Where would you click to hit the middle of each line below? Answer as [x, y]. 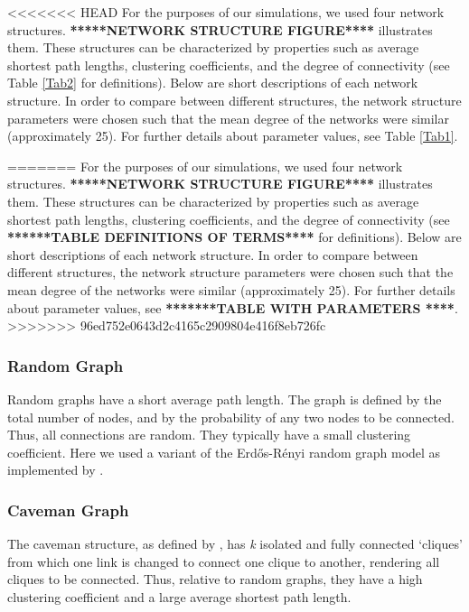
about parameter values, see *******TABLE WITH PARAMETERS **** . [233, 307]
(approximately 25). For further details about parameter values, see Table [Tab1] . [233, 136]
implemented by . [56, 470]
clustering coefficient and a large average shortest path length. [179, 596]
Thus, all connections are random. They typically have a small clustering [209, 435]
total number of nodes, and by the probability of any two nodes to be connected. [231, 417]
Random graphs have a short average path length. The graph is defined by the [225, 399]
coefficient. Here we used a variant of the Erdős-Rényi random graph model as [224, 452]
